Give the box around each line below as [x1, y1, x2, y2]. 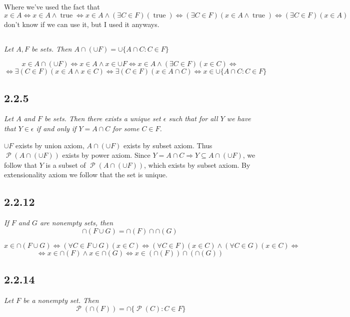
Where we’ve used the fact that [4, 2, 100, 12]
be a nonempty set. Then [23, 294, 99, 305]
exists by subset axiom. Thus [123, 140, 212, 150]
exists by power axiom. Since [62, 150, 150, 160]
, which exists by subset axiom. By [144, 159, 250, 170]
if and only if [36, 123, 76, 133]
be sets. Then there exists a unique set [44, 113, 161, 124]
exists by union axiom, [15, 140, 84, 150]
